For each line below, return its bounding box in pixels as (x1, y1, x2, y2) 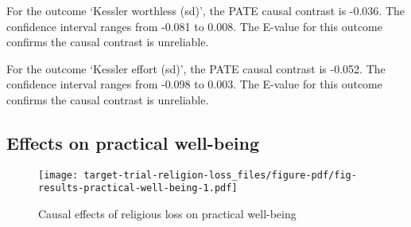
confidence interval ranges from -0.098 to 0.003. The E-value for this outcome (6, 76, 382, 92)
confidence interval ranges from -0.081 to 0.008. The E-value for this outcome (6, 18, 382, 34)
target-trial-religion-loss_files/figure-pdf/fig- (83, 169, 357, 181)
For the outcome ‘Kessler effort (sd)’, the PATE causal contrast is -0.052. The (6, 60, 386, 76)
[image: (38, 169, 79, 181)
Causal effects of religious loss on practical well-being (38, 205, 297, 222)
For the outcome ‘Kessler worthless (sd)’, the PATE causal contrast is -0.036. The (6, 2, 405, 18)
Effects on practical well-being (6, 130, 260, 155)
